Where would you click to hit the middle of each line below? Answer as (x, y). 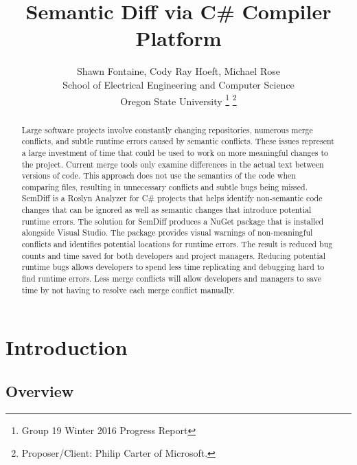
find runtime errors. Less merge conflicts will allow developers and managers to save (171, 279)
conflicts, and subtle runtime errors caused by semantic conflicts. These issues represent (178, 141)
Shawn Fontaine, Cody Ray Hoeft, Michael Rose (178, 71)
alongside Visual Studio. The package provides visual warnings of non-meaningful (167, 232)
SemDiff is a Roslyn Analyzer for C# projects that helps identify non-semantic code (172, 198)
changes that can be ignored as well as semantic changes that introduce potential (166, 210)
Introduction (67, 347)
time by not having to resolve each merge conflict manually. (128, 290)
